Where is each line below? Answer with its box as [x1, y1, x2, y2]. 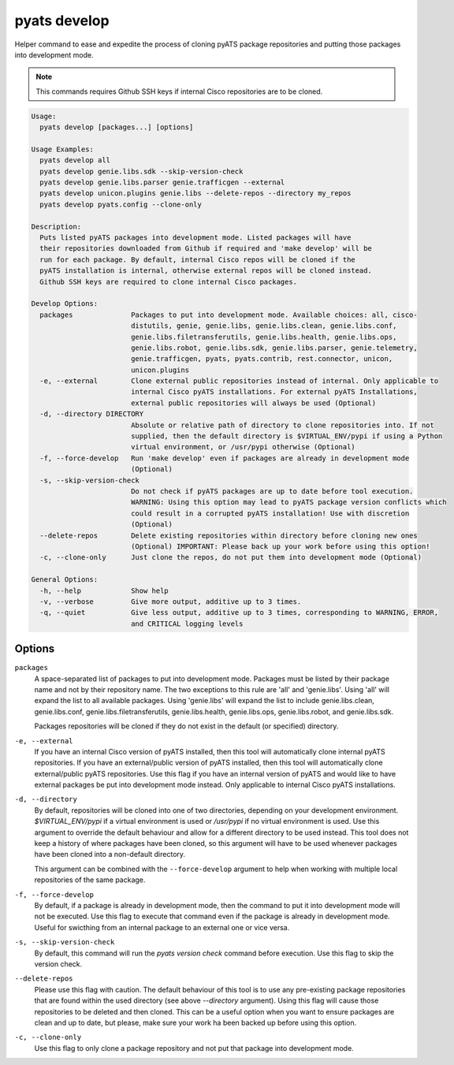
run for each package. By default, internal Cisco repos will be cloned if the [39, 255, 356, 264]
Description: [31, 222, 82, 231]
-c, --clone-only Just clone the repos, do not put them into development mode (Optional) [39, 553, 422, 562]
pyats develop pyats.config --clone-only [39, 199, 203, 209]
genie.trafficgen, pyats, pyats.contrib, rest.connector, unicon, [130, 355, 393, 363]
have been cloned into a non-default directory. [34, 850, 185, 859]
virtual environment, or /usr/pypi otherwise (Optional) [130, 442, 356, 452]
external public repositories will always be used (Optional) [130, 398, 377, 408]
